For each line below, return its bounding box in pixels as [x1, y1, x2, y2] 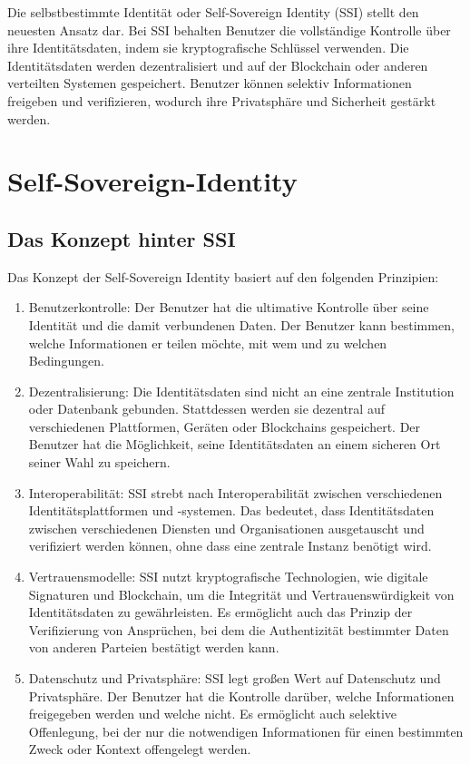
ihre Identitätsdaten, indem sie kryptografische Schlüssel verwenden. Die [7, 38, 409, 57]
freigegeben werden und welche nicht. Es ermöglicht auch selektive [28, 704, 397, 723]
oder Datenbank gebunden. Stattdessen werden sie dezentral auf [28, 399, 385, 418]
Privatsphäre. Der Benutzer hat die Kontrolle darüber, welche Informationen [28, 686, 455, 705]
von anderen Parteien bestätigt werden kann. [28, 638, 279, 657]
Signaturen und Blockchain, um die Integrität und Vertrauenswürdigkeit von [28, 584, 455, 603]
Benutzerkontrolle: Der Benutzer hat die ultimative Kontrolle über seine [28, 298, 429, 317]
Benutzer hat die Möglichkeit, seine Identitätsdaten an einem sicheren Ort [28, 435, 441, 454]
